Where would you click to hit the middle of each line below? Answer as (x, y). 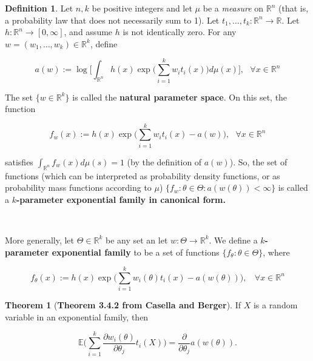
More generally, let (40, 240)
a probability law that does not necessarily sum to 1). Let (112, 20)
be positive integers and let (142, 8)
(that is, (294, 8)
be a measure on (233, 8)
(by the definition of (164, 161)
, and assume (88, 32)
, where (276, 252)
